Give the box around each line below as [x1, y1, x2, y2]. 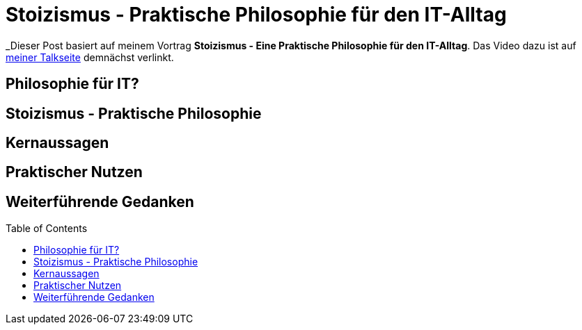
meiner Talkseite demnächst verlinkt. [6, 51, 174, 63]
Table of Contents [6, 222, 88, 235]
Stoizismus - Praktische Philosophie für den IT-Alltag [6, 3, 507, 26]
